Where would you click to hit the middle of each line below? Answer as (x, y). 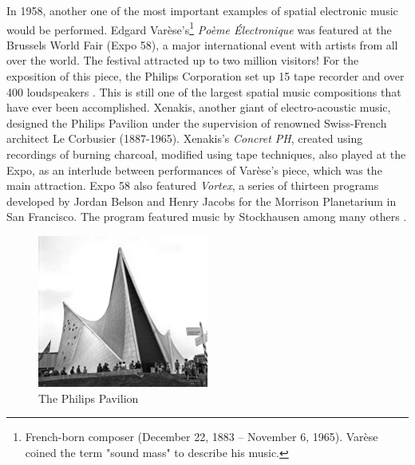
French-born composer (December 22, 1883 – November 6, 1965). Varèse (202, 437)
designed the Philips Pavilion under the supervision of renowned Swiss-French (197, 122)
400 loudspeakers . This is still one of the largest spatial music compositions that (204, 91)
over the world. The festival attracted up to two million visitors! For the (183, 60)
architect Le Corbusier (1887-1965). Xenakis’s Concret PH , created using (185, 138)
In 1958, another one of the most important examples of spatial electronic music (202, 10)
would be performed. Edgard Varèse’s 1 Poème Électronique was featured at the (199, 28)
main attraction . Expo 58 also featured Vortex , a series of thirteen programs (193, 185)
